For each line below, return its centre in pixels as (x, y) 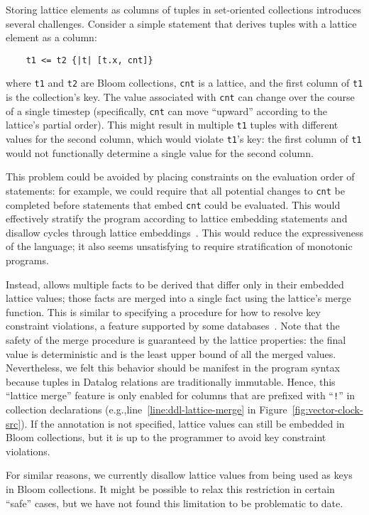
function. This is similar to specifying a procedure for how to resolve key (163, 311)
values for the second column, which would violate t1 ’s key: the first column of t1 (184, 139)
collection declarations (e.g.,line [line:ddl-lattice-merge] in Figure (147, 409)
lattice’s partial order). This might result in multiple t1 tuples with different (172, 125)
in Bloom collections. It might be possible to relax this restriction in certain (170, 488)
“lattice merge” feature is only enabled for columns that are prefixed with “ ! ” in (181, 395)
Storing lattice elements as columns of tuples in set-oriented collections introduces (184, 9)
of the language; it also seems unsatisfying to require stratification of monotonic (179, 246)
